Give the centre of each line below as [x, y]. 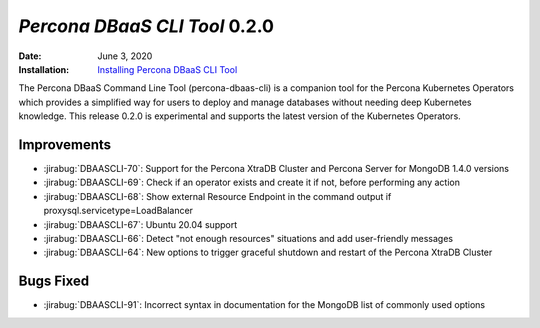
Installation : [44, 69]
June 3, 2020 [125, 56]
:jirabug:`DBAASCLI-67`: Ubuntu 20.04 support [140, 224]
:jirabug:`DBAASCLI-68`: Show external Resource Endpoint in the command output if [217, 196]
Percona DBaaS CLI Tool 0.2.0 [146, 26]
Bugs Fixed [54, 281]
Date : [30, 56]
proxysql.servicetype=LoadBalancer [118, 211]
